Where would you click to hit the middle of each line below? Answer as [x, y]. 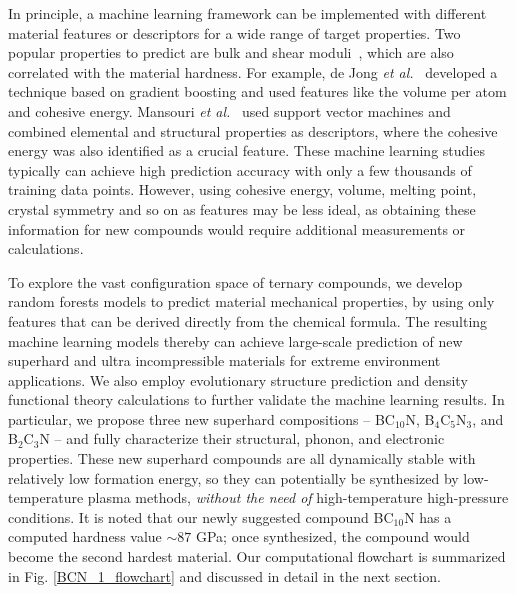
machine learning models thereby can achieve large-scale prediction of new [235, 340]
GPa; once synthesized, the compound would [332, 536]
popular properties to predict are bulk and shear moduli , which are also [231, 52]
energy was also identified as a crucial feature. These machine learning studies [246, 150]
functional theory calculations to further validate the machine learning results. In [256, 399]
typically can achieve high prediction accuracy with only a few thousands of [240, 169]
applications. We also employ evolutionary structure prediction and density [238, 379]
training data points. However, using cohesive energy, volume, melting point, [242, 189]
